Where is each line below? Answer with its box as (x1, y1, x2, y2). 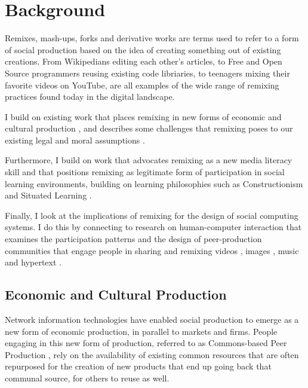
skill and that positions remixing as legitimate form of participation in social (5, 166, 285, 178)
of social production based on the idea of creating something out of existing (5, 43, 281, 56)
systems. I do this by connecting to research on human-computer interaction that (5, 221, 302, 233)
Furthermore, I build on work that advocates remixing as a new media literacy (5, 154, 292, 166)
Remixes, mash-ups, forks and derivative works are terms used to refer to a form (5, 32, 299, 44)
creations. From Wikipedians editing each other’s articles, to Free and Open (5, 55, 282, 68)
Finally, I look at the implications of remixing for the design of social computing (5, 209, 298, 221)
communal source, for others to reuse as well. (5, 371, 170, 384)
